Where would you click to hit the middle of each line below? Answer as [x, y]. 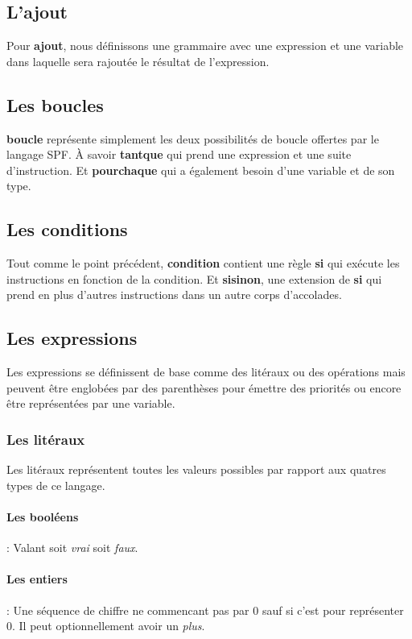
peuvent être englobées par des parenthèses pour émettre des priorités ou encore [204, 387]
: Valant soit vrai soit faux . [72, 548]
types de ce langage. [56, 485]
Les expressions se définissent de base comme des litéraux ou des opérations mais [206, 372]
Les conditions [67, 229]
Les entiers [37, 579]
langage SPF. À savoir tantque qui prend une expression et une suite [179, 154]
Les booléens [43, 516]
